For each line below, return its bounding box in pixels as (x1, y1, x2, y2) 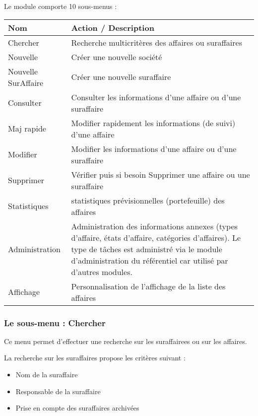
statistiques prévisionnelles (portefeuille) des (71, 194, 225, 206)
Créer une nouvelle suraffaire (71, 71, 171, 83)
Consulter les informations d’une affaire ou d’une (71, 91, 241, 103)
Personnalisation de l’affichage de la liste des (71, 280, 226, 292)
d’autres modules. (71, 266, 132, 277)
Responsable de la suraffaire (15, 386, 101, 396)
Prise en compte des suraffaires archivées (15, 403, 139, 413)
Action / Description (71, 21, 154, 33)
